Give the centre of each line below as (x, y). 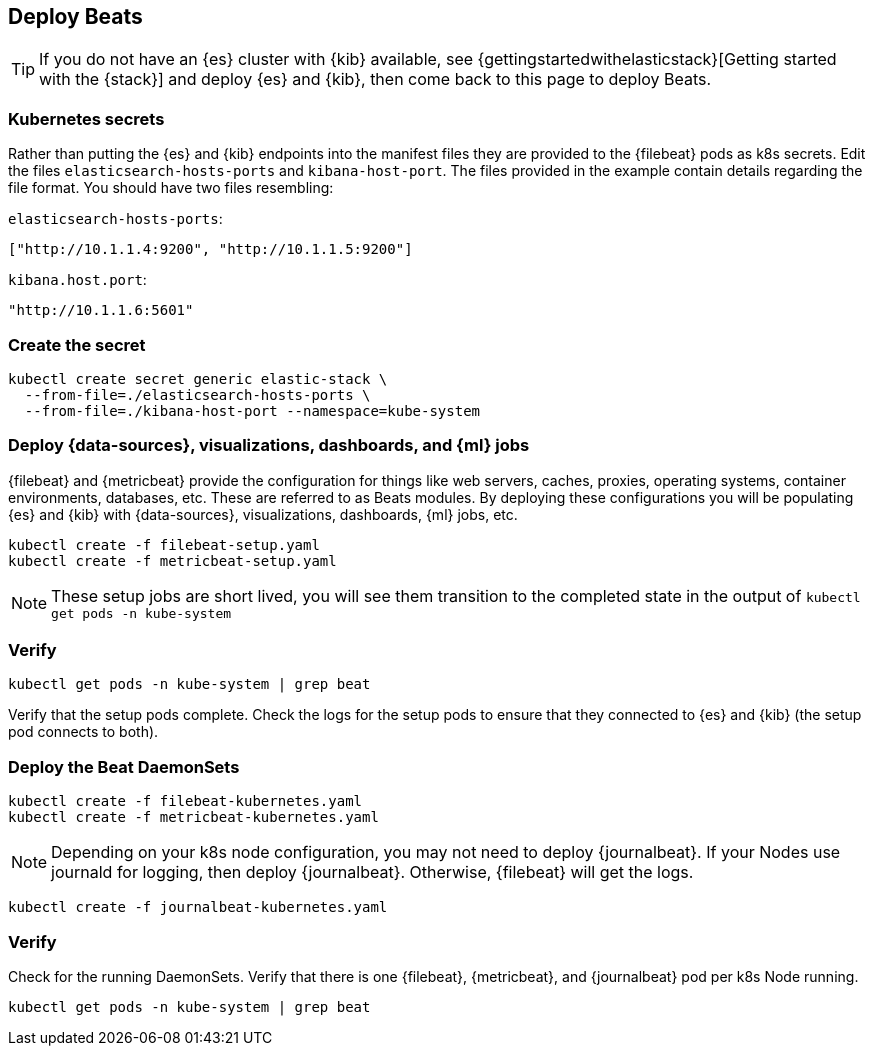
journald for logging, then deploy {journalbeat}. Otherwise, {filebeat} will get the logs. (372, 872)
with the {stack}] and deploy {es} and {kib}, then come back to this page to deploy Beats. (375, 79)
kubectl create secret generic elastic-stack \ (198, 378)
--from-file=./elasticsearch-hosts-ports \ (197, 394)
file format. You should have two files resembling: (171, 188)
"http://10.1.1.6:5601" (101, 310)
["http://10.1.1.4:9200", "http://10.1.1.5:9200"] (210, 249)
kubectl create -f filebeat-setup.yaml (164, 544)
